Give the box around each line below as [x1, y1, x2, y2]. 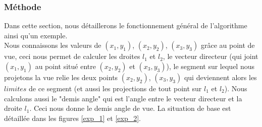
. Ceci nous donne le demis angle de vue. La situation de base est [29, 103, 231, 113]
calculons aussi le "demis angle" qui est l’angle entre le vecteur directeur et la [4, 93, 242, 103]
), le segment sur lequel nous [166, 61, 254, 71]
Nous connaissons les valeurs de [4, 40, 101, 50]
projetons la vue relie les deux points [4, 72, 118, 82]
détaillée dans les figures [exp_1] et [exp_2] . [4, 112, 141, 123]
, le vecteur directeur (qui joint [163, 51, 258, 61]
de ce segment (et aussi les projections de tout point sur [29, 83, 202, 93]
